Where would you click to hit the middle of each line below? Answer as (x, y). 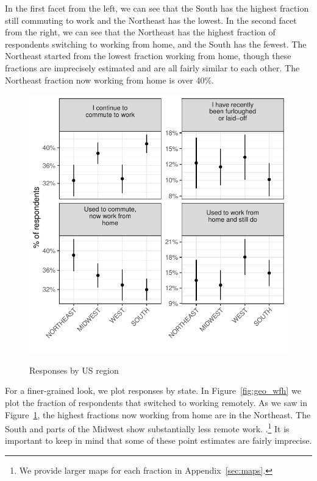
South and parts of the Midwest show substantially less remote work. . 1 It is (147, 428)
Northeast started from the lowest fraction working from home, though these (148, 56)
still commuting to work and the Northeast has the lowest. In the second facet (151, 20)
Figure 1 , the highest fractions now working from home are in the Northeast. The (158, 414)
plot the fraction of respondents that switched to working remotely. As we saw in (156, 402)
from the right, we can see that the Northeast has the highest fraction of (140, 32)
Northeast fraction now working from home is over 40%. (109, 80)
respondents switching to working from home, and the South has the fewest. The (156, 44)
